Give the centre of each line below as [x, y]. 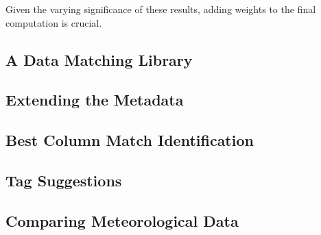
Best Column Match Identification [130, 140]
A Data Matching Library [99, 59]
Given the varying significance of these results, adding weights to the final [161, 9]
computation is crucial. [54, 22]
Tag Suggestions [64, 180]
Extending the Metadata [95, 100]
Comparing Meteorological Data [122, 220]
